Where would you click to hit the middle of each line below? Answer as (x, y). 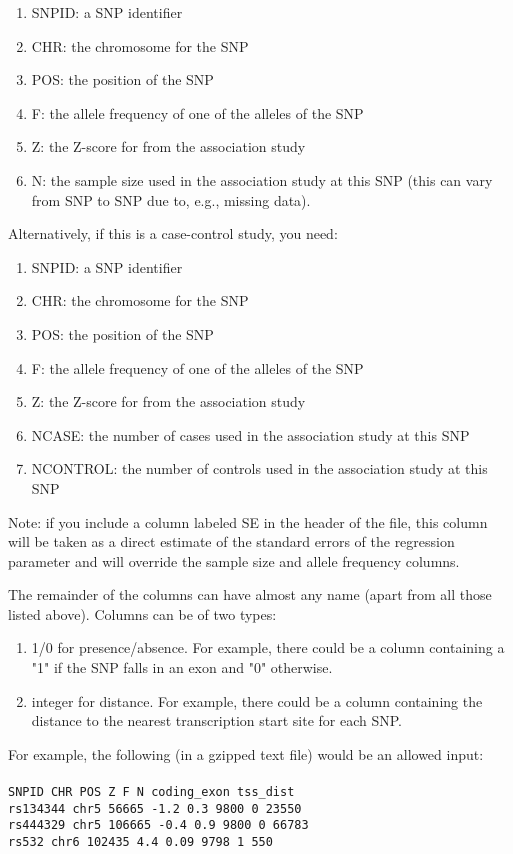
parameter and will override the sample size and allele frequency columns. (234, 560)
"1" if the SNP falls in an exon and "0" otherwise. (182, 667)
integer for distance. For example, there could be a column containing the (257, 700)
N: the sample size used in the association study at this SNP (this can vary (262, 179)
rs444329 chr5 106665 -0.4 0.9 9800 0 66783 (158, 825)
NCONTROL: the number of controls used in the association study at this (259, 468)
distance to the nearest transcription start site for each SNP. (217, 720)
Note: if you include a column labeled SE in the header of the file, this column (248, 521)
